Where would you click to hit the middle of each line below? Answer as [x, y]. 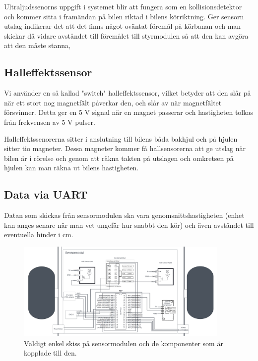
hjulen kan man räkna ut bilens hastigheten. [71, 168]
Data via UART [46, 194]
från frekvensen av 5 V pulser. [50, 122]
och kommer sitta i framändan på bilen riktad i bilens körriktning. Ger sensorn [124, 16]
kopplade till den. [50, 353]
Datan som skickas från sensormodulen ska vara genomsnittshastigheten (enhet [124, 215]
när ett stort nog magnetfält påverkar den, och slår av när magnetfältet [113, 102]
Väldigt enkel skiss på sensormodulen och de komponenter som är [124, 343]
